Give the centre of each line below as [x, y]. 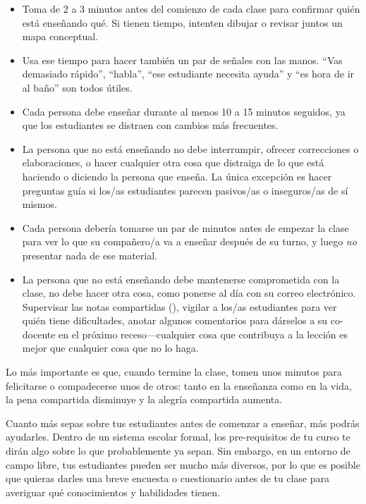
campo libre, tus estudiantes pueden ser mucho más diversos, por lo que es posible [183, 464]
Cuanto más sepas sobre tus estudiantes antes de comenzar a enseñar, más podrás [183, 423]
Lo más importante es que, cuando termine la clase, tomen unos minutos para [174, 372]
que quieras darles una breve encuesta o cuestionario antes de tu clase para [168, 478]
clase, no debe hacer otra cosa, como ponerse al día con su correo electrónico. [189, 293]
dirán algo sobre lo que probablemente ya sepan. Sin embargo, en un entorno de [178, 451]
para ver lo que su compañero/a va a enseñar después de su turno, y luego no [189, 241]
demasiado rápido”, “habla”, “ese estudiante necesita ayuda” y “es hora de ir [188, 74]
